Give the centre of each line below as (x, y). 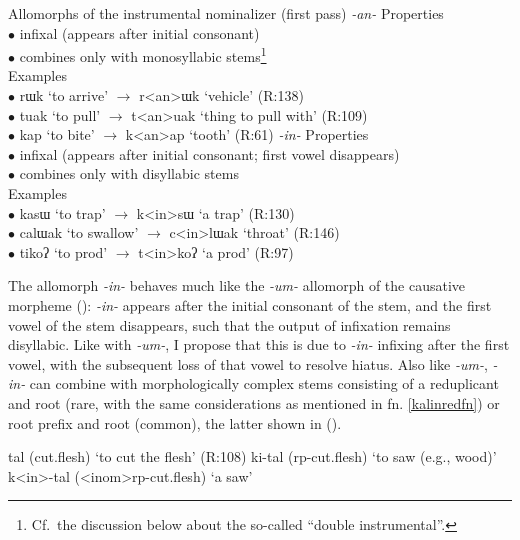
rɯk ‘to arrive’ (64, 95)
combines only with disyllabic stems (129, 173)
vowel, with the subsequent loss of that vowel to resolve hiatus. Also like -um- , (248, 363)
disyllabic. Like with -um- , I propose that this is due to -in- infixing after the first (259, 344)
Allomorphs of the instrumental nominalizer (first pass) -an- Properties (226, 13)
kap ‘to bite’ (57, 134)
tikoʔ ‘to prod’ (63, 251)
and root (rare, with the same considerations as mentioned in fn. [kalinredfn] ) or (254, 402)
